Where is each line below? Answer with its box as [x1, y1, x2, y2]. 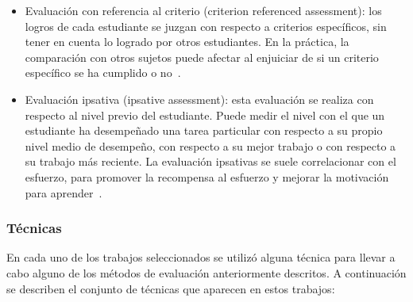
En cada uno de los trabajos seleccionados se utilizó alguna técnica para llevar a [6, 249, 396, 266]
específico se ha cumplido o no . [25, 64, 181, 81]
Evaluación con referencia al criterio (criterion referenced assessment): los [25, 2, 382, 18]
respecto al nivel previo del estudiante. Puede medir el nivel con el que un [25, 106, 385, 123]
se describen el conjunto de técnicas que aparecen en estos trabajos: [6, 280, 335, 296]
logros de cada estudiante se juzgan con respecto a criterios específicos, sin [25, 17, 387, 34]
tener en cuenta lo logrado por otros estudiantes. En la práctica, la [25, 33, 349, 50]
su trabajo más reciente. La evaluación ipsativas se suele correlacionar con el [25, 153, 396, 170]
